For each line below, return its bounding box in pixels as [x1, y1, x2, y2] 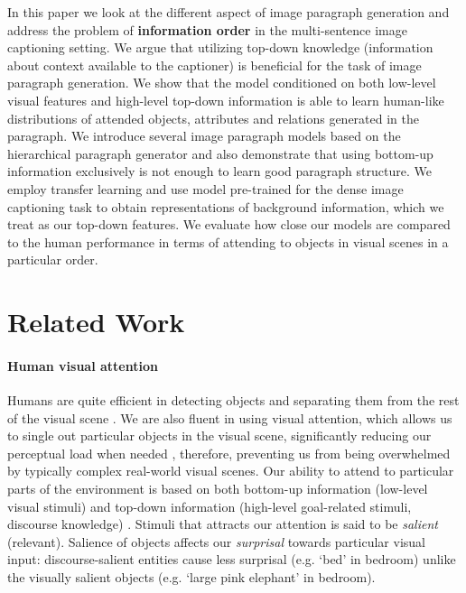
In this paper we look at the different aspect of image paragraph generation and [7, 3, 450, 21]
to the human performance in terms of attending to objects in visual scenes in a [7, 232, 449, 251]
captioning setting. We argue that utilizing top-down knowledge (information [7, 38, 433, 57]
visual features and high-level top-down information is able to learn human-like [7, 90, 444, 109]
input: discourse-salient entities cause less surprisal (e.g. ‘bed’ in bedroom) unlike [7, 550, 456, 569]
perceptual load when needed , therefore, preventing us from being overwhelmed [7, 443, 451, 462]
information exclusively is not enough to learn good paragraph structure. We [7, 162, 432, 181]
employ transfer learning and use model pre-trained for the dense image [7, 179, 404, 198]
